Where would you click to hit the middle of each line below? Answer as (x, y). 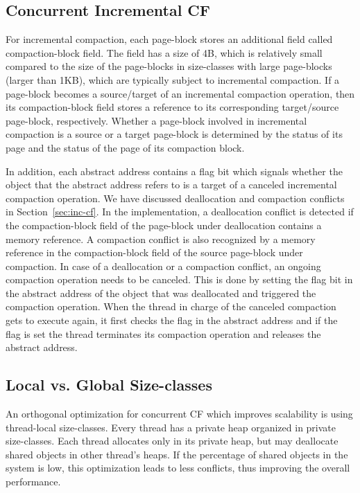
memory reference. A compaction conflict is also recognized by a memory (161, 239)
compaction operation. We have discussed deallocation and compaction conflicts (175, 198)
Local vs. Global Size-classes (109, 385)
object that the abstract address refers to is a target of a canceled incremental (171, 185)
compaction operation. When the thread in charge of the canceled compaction (171, 306)
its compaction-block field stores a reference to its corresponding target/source (172, 107)
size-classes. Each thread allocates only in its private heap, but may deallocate (172, 441)
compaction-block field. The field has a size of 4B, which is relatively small (164, 52)
